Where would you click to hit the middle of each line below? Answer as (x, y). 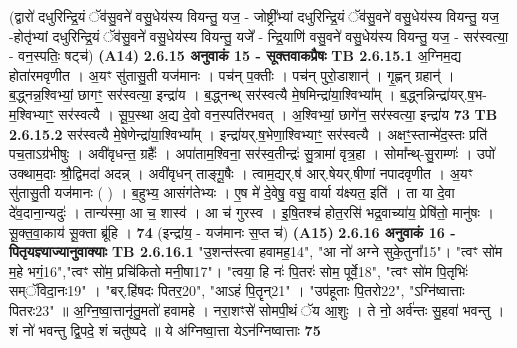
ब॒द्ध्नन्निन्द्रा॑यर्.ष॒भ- (443, 94)
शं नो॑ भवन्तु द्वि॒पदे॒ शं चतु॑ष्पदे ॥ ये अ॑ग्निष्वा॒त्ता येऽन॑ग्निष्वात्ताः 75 (165, 329)
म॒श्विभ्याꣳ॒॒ (31, 113)
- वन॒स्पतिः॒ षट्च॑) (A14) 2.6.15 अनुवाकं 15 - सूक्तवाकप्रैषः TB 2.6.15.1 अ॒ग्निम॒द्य (235, 55)
